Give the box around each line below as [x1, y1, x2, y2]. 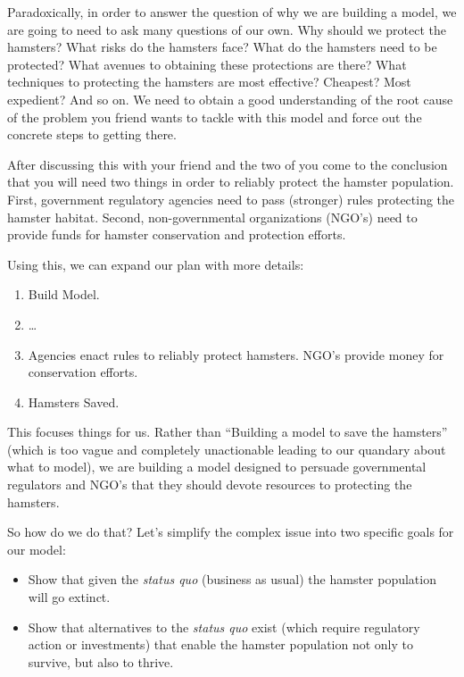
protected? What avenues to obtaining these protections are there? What [7, 54, 407, 73]
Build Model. [28, 285, 100, 304]
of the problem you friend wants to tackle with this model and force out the [7, 107, 422, 126]
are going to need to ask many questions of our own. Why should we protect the [7, 20, 446, 38]
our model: [7, 539, 66, 558]
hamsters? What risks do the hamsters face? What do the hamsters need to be [7, 38, 437, 56]
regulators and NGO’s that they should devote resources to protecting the [7, 475, 412, 494]
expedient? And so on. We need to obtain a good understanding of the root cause [7, 89, 453, 108]
